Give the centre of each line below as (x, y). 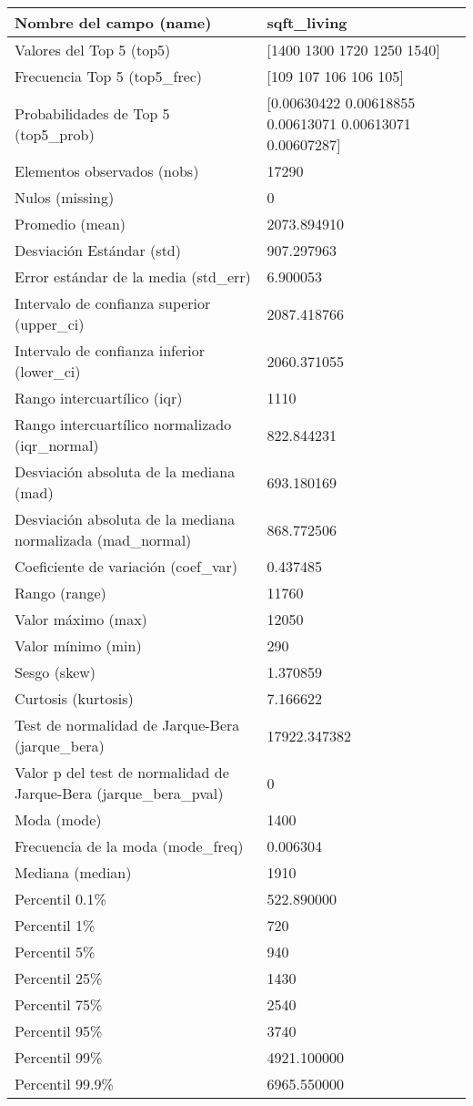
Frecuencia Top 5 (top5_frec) (109, 76)
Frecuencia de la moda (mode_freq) (129, 846)
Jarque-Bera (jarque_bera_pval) (119, 793)
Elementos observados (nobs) (107, 171)
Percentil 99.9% (64, 1084)
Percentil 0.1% (60, 899)
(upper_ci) (50, 324)
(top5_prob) (55, 134)
